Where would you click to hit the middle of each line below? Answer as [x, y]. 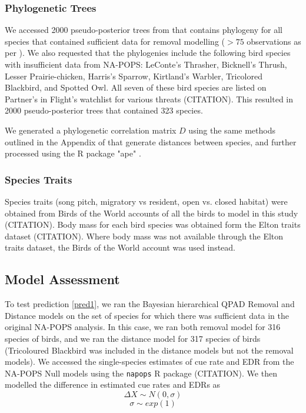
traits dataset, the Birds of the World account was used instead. [120, 247]
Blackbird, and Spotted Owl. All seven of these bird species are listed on [136, 87]
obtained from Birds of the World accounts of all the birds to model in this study [152, 213]
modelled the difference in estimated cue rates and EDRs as [113, 384]
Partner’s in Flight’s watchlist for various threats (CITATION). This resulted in [149, 99]
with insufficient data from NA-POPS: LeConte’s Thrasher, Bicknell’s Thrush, [146, 64]
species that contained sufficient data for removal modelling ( [115, 41]
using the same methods [232, 130]
